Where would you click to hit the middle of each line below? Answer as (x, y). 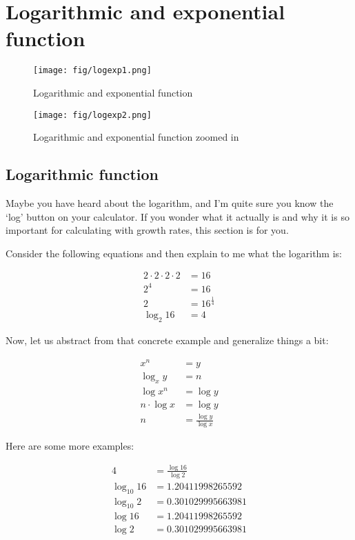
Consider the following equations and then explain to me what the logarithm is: (174, 253)
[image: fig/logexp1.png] (92, 71)
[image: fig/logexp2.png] (92, 115)
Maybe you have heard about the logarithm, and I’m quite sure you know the (170, 203)
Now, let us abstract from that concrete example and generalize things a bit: (167, 340)
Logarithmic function (82, 174)
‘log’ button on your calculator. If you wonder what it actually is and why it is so (177, 216)
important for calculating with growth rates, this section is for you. (147, 230)
